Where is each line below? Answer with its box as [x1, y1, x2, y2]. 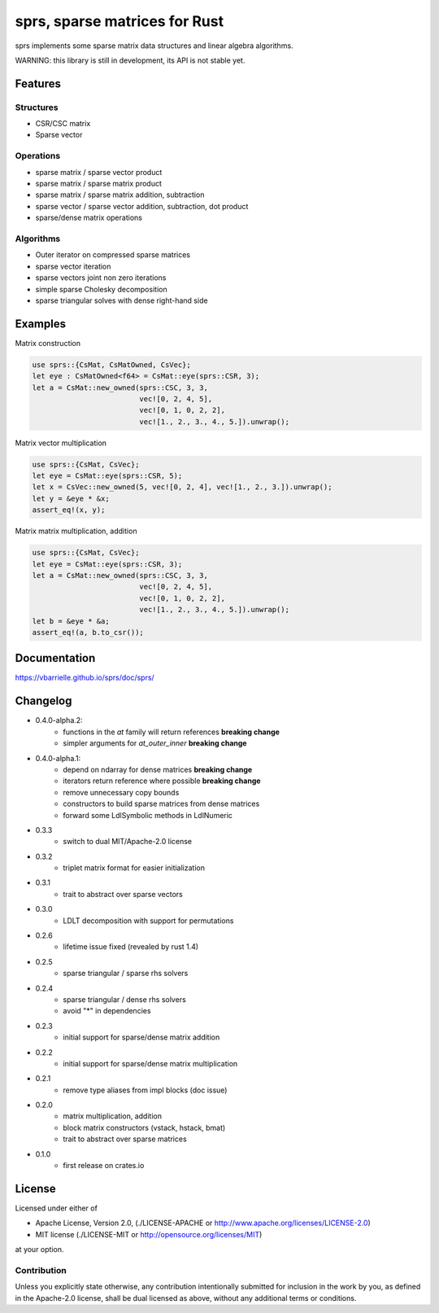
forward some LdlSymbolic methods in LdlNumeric [63, 810, 233, 820]
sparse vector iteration [35, 261, 111, 271]
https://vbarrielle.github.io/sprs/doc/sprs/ [15, 672, 154, 683]
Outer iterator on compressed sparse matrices [35, 250, 191, 260]
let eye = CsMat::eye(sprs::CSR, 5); [32, 471, 183, 480]
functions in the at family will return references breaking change [63, 727, 280, 737]
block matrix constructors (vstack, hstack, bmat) [63, 1123, 226, 1132]
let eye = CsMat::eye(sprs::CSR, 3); [32, 559, 183, 569]
